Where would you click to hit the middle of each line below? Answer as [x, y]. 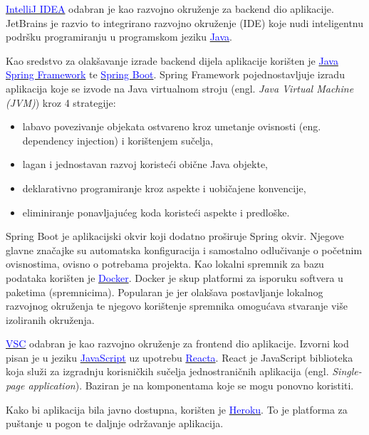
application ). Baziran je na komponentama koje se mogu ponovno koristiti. [191, 386]
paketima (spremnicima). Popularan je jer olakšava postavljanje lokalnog [165, 292]
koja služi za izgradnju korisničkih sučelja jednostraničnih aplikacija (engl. [167, 371]
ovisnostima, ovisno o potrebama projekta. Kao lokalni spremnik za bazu [165, 264]
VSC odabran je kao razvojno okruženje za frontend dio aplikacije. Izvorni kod [177, 344]
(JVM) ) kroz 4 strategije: [61, 102]
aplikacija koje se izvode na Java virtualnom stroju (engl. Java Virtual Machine [180, 88]
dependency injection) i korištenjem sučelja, [118, 140]
